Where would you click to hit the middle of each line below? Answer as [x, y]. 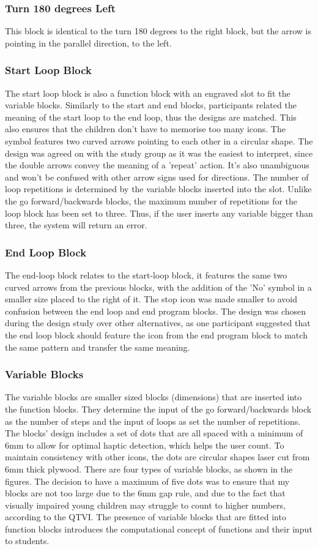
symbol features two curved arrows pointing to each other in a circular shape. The [159, 141]
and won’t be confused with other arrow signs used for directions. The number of [157, 177]
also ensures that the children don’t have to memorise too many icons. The [145, 129]
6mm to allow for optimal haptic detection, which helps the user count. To [145, 445]
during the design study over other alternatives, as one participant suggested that [158, 323]
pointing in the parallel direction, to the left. [88, 43]
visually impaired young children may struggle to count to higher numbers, [145, 505]
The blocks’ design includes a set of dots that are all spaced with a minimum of [154, 433]
